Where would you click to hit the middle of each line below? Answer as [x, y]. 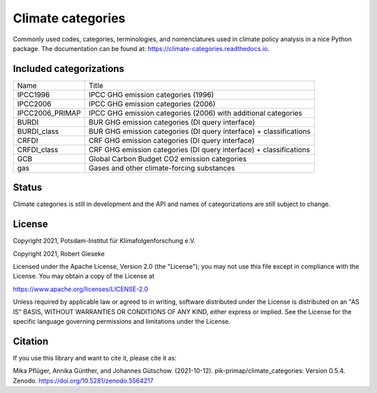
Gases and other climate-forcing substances [162, 168]
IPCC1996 [34, 94]
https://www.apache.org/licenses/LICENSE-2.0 [81, 289]
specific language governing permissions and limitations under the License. [121, 321]
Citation [31, 341]
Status [28, 187]
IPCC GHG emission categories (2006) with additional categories [195, 113]
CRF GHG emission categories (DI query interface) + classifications [199, 149]
